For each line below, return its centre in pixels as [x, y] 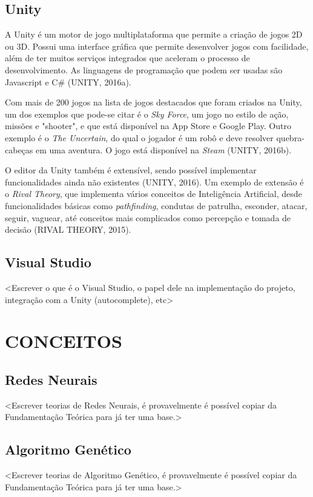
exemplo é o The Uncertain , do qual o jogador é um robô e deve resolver [139, 137]
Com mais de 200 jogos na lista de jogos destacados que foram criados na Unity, [153, 102]
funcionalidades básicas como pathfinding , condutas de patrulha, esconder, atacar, [156, 205]
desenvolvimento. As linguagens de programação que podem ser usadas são [144, 69]
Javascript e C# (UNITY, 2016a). [68, 82]
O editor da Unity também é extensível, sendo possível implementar [131, 170]
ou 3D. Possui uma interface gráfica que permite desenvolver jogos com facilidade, [157, 46]
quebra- [290, 137]
